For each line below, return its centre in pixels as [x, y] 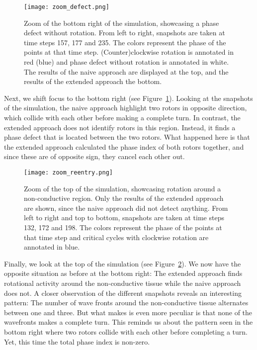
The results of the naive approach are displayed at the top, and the [126, 71]
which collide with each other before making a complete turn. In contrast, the [122, 117]
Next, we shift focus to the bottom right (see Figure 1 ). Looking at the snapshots [128, 98]
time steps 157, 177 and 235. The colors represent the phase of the [125, 42]
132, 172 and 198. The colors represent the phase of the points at [123, 227]
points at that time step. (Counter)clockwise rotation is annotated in [129, 52]
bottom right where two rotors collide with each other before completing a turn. [126, 331]
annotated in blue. [52, 247]
